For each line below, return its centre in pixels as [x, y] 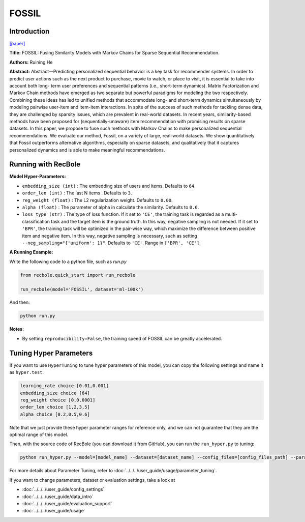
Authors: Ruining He [31, 62]
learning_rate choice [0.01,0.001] [64, 386]
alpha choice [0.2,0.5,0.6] [55, 414]
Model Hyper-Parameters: [38, 177]
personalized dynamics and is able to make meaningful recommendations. [87, 150]
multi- [231, 214]
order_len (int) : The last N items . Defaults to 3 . [77, 193]
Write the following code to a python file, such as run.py [68, 262]
